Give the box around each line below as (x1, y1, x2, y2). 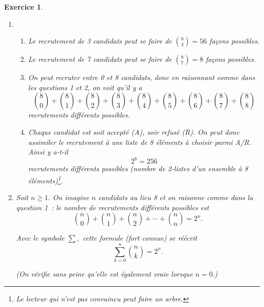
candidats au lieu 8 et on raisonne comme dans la (98, 192, 253, 203)
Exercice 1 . (4, 2, 43, 12)
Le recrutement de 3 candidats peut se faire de (28, 35, 172, 46)
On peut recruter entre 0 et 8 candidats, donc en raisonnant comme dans (28, 72, 255, 83)
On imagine (52, 192, 89, 203)
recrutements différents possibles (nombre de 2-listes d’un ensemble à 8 (28, 163, 248, 174)
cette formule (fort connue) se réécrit (82, 233, 197, 243)
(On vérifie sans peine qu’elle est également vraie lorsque (16, 268, 193, 279)
